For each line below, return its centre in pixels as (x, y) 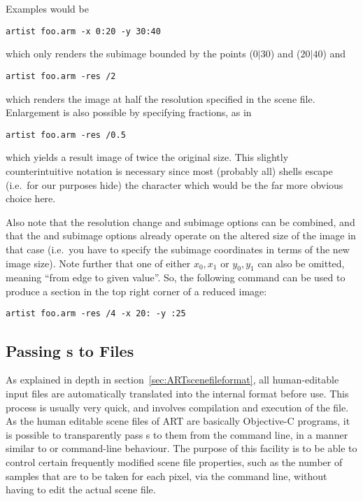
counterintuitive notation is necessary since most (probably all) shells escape (169, 170)
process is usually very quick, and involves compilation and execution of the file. (177, 407)
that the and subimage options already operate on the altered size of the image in (181, 235)
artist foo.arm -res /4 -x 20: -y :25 (96, 314)
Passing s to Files (70, 350)
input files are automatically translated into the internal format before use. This (177, 393)
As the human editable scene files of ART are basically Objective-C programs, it (178, 421)
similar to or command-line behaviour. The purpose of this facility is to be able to (181, 448)
